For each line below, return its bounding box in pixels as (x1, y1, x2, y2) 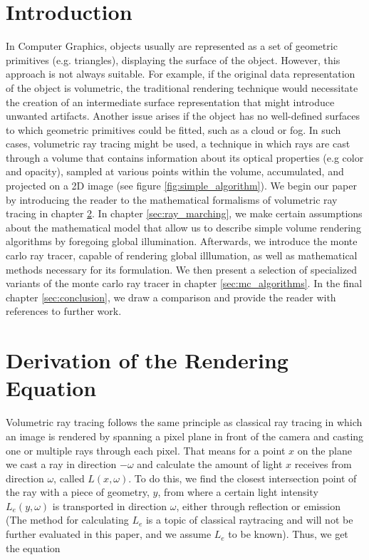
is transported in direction (52, 498, 167, 513)
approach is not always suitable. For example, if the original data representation (6, 66, 355, 81)
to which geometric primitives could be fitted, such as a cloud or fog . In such (6, 122, 341, 137)
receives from (294, 457, 352, 472)
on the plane (297, 442, 352, 457)
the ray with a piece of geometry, (6, 484, 150, 499)
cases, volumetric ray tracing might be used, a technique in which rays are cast (6, 136, 350, 151)
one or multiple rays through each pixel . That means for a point (6, 442, 286, 457)
